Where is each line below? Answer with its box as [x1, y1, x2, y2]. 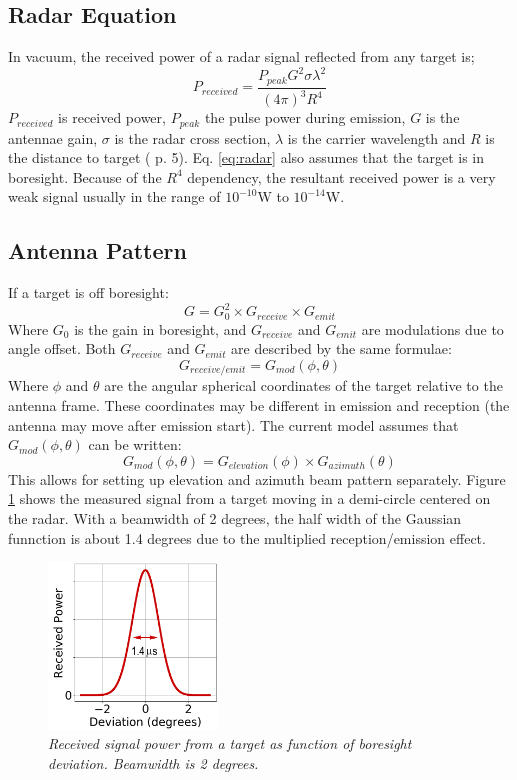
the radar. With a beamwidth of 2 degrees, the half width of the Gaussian [8, 507, 462, 528]
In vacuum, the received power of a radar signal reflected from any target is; [8, 46, 475, 67]
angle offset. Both [8, 338, 116, 359]
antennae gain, [8, 127, 98, 148]
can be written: [88, 434, 182, 455]
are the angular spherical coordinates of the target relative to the [104, 375, 503, 396]
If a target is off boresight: [8, 282, 169, 303]
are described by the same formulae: [231, 338, 452, 359]
